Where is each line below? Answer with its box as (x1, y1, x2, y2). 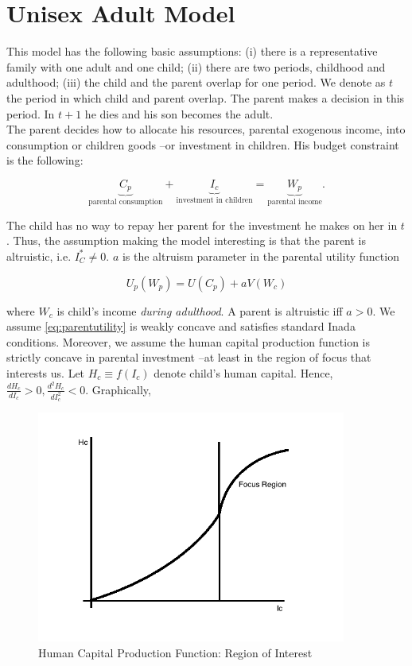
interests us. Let (6, 364, 85, 381)
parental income (267, 198, 322, 207)
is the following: (6, 152, 84, 168)
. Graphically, (85, 381, 151, 397)
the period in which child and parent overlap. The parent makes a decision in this (6, 89, 405, 106)
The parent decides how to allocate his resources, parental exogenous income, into (6, 121, 406, 137)
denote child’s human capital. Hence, (154, 364, 333, 381)
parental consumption (88, 198, 163, 207)
